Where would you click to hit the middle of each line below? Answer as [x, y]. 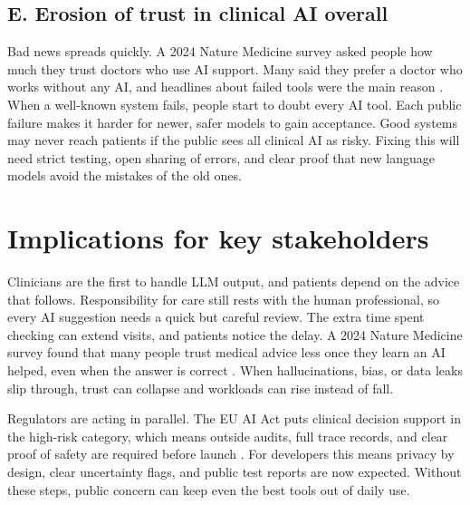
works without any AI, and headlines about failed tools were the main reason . [225, 87]
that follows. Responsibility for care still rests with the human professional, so [224, 299]
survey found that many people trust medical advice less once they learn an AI [226, 352]
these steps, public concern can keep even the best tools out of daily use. [209, 489]
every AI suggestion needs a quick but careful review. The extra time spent [216, 317]
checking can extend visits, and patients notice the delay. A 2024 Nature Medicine [235, 334]
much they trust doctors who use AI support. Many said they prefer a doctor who [235, 68]
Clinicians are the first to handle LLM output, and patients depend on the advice [234, 282]
